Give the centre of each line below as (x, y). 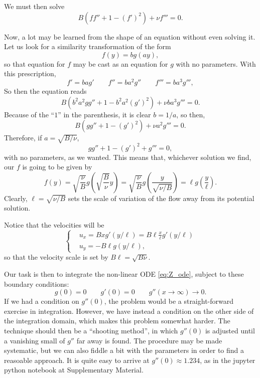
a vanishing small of (35, 340)
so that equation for (35, 63)
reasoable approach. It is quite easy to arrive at (77, 360)
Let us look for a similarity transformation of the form (88, 46)
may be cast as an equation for (120, 63)
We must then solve (34, 6)
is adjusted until (230, 331)
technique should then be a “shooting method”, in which (91, 331)
